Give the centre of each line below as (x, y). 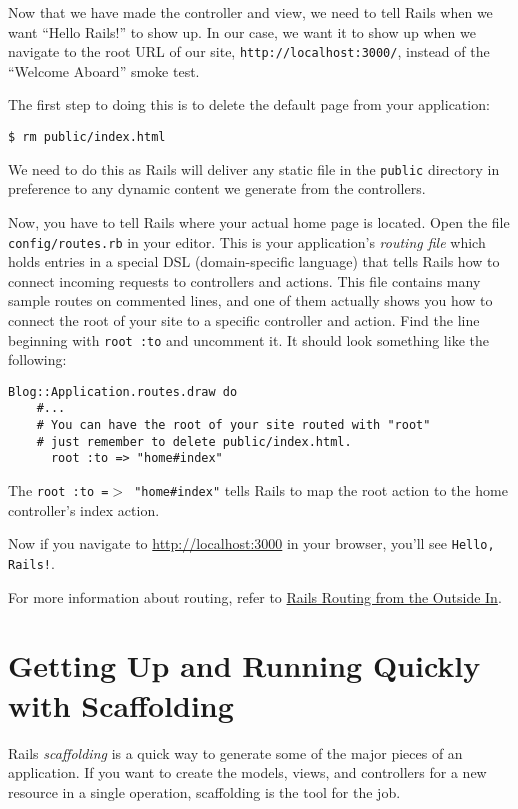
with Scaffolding (121, 704)
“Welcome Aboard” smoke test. (104, 70)
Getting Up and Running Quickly (244, 665)
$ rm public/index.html (87, 137)
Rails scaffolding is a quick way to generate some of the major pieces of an (235, 752)
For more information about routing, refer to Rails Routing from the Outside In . (255, 596)
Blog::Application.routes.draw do (123, 391)
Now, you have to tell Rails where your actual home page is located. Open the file (259, 221)
